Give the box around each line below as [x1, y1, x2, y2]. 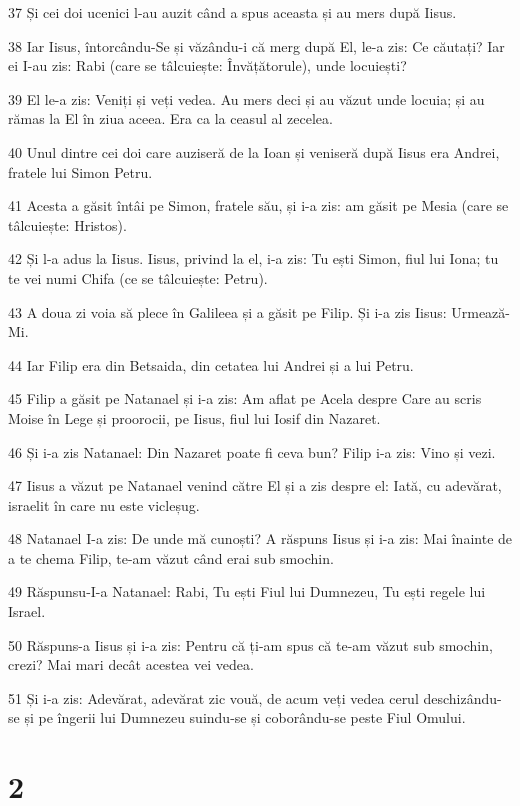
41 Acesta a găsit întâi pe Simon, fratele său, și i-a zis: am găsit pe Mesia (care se [8, 195, 509, 216]
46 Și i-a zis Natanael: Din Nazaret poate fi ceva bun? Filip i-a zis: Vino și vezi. [8, 441, 496, 462]
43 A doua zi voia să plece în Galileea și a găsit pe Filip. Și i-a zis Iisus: [8, 301, 447, 322]
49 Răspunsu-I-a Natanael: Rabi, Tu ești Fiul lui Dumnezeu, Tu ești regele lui [8, 581, 486, 602]
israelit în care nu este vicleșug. [8, 494, 200, 515]
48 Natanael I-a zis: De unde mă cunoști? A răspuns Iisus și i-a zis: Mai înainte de [8, 528, 513, 549]
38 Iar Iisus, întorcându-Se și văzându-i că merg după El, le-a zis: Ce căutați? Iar [8, 35, 505, 56]
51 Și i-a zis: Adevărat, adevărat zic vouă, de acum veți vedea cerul [8, 687, 419, 708]
